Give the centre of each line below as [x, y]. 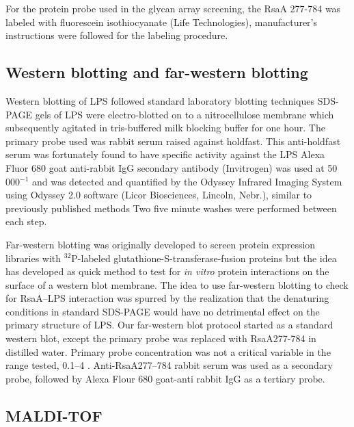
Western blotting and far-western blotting [157, 72]
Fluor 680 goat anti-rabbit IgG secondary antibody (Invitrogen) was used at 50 [172, 167]
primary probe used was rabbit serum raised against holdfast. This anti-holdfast [173, 141]
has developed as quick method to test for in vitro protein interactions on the [167, 271]
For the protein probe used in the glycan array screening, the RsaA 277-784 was [173, 8]
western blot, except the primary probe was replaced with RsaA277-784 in [161, 338]
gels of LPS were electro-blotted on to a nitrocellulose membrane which [185, 114]
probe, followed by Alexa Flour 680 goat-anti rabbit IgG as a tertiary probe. [165, 378]
